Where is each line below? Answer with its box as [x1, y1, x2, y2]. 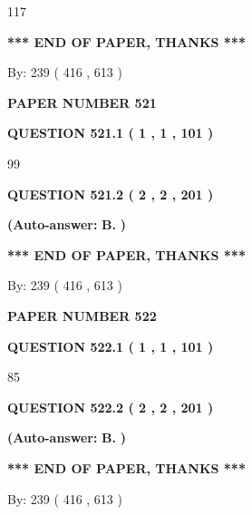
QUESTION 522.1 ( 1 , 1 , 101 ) [7, 336, 214, 355]
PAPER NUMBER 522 [7, 306, 157, 325]
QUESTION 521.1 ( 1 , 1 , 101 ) [7, 123, 214, 142]
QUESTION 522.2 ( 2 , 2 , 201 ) [7, 397, 214, 416]
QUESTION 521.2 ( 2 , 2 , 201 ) [7, 184, 214, 203]
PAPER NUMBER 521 [7, 92, 157, 112]
